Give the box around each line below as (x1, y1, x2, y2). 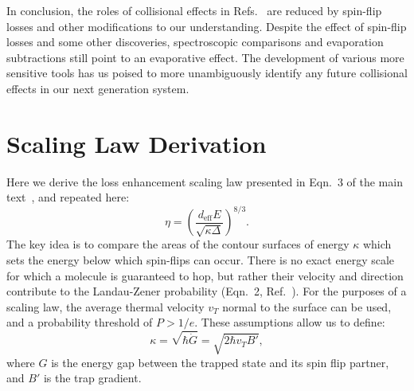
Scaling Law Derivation (6, 127, 267, 159)
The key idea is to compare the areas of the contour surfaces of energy (6, 236, 350, 252)
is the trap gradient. (43, 369, 142, 386)
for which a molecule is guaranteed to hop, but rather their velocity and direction (6, 267, 404, 283)
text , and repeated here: (6, 189, 130, 205)
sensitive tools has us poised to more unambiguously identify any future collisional (6, 65, 408, 81)
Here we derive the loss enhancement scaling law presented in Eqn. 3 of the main (6, 173, 403, 190)
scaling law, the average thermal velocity (6, 298, 205, 315)
